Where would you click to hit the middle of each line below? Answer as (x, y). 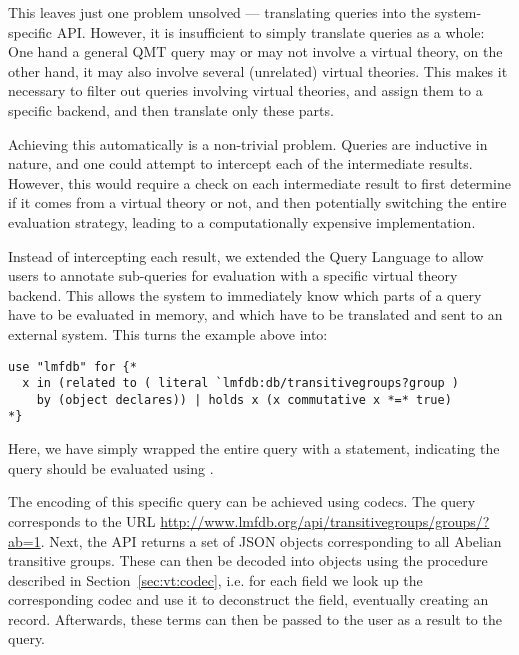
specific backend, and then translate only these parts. (171, 109)
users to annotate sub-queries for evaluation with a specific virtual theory (233, 275)
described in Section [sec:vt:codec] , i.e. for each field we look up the (215, 579)
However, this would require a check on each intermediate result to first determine (259, 182)
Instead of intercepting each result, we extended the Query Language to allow (246, 255)
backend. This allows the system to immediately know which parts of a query (245, 294)
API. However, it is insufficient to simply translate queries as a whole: (270, 31)
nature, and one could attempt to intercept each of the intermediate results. (240, 163)
